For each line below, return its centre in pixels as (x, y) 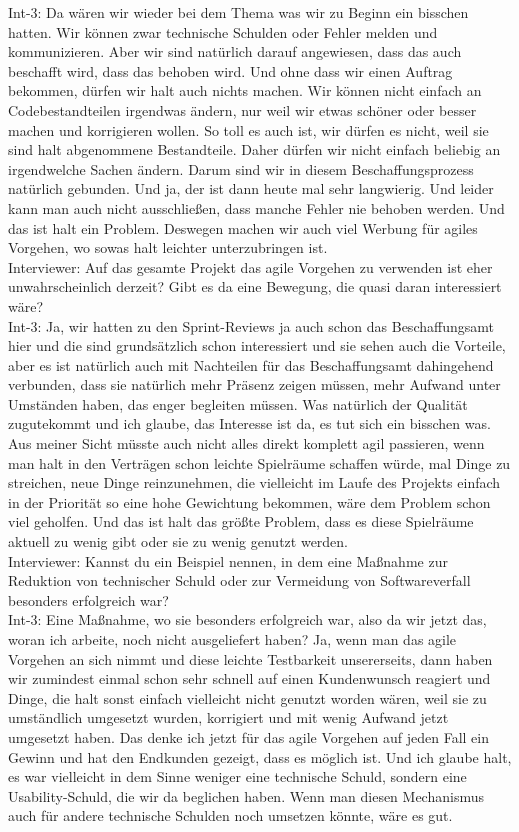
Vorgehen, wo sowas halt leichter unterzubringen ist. (168, 247)
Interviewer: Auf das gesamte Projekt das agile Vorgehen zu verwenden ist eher (250, 266)
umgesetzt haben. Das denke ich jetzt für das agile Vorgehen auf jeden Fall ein (248, 736)
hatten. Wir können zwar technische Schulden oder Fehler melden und (223, 31)
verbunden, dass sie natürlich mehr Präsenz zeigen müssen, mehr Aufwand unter (254, 384)
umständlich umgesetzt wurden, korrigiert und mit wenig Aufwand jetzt (228, 717)
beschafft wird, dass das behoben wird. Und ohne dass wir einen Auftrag (230, 70)
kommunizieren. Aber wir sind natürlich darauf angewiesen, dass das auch (235, 51)
